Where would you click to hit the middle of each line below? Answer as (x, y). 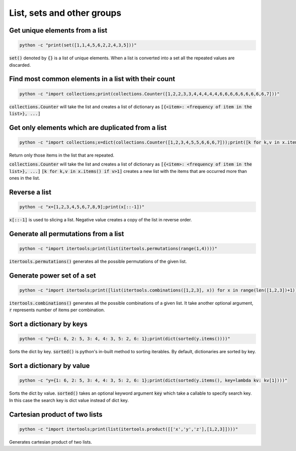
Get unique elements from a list (58, 30)
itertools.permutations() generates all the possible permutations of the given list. (98, 261)
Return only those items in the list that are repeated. (62, 155)
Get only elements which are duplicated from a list (88, 128)
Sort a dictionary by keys (48, 324)
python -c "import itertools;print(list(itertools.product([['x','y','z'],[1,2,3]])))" (129, 429)
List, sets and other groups (65, 13)
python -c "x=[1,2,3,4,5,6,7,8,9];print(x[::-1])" (82, 207)
